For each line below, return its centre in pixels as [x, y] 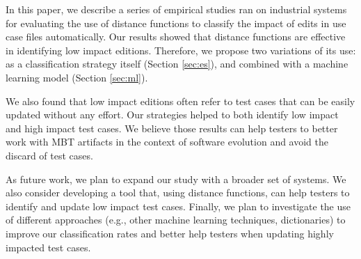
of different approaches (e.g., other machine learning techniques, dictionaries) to [176, 220]
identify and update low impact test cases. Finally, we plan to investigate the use [178, 206]
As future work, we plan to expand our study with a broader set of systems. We [176, 179]
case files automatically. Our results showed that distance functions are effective [176, 37]
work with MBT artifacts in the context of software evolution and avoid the [167, 142]
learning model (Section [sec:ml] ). [77, 77]
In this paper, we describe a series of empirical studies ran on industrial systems [176, 9]
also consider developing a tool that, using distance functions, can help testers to [178, 193]
